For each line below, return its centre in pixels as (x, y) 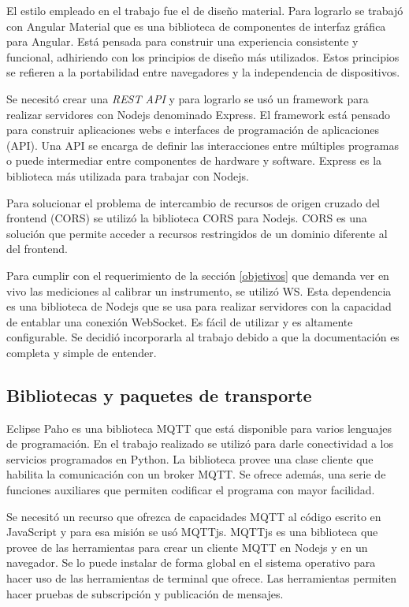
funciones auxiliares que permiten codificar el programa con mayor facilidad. (191, 490)
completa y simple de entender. (82, 352)
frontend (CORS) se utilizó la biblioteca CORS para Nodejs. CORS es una (187, 218)
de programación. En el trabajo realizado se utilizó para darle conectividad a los (200, 443)
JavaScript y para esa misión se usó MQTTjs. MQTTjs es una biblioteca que (192, 532)
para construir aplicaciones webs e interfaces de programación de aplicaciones (193, 130)
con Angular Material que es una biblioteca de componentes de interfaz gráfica (196, 26)
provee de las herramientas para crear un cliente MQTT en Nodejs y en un (187, 547)
